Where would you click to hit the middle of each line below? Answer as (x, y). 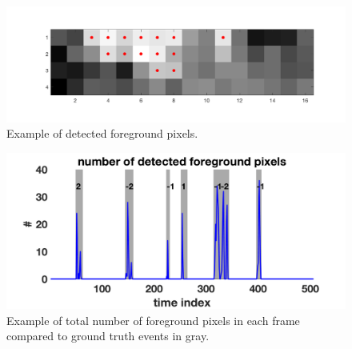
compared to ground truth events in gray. (108, 336)
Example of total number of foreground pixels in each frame (153, 320)
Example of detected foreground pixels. (102, 133)
